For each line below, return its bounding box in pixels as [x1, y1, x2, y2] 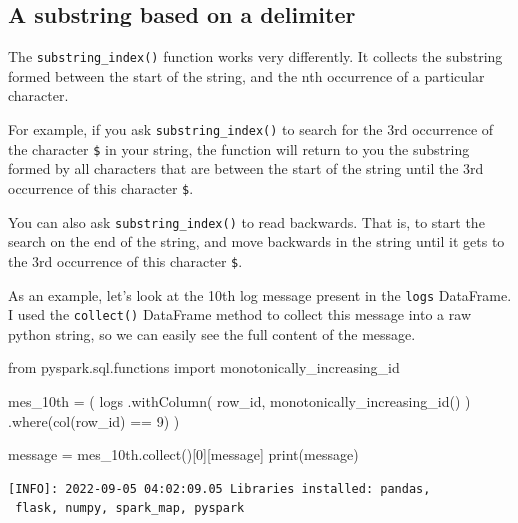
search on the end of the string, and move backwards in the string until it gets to [8, 231, 505, 252]
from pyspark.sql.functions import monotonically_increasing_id [8, 357, 400, 378]
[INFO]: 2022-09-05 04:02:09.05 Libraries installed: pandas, [8, 481, 431, 496]
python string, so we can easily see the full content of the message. [8, 323, 416, 344]
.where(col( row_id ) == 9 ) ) [8, 410, 180, 431]
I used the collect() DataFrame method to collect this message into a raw [8, 304, 471, 325]
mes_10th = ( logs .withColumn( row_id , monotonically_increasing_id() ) [8, 391, 471, 412]
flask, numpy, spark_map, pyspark [15, 501, 245, 516]
